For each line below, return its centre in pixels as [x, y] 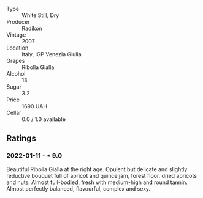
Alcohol [16, 74]
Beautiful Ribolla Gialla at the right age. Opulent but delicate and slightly [97, 169]
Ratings [21, 138]
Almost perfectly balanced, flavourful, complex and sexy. [79, 188]
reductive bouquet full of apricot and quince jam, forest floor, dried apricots [102, 175]
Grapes [16, 61]
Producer [18, 22]
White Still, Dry [40, 15]
